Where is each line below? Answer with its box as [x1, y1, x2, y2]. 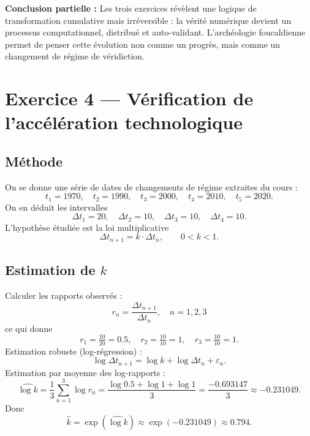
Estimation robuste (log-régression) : [5, 344, 142, 357]
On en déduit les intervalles [5, 200, 108, 213]
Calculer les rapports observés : [5, 289, 123, 302]
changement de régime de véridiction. [5, 50, 145, 62]
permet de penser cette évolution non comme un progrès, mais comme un [5, 37, 281, 50]
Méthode [5, 151, 63, 170]
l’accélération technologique [5, 110, 243, 135]
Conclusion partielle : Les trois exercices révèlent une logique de [5, 2, 257, 14]
